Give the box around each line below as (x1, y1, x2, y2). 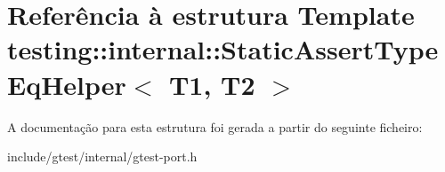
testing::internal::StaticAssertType (7, 31, 439, 67)
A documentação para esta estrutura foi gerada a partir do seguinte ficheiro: (7, 117, 423, 136)
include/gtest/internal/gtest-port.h (7, 147, 198, 166)
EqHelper (7, 66, 126, 102)
